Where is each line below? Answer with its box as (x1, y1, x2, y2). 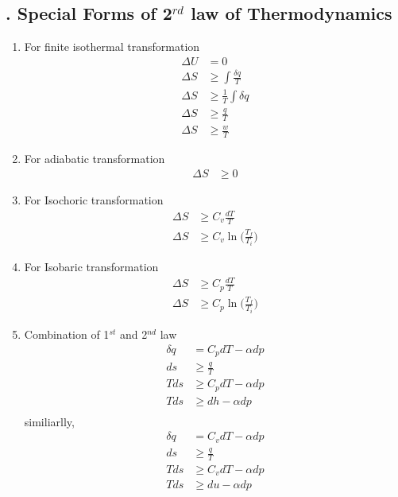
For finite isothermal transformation (24, 38, 200, 55)
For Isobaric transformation (24, 258, 159, 275)
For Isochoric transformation (24, 191, 164, 208)
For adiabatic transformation (24, 150, 165, 167)
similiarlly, (24, 413, 75, 429)
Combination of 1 (24, 325, 110, 342)
